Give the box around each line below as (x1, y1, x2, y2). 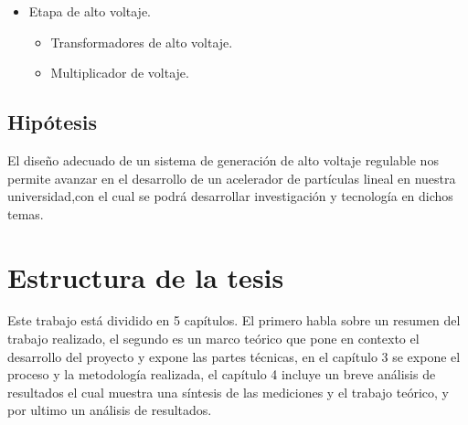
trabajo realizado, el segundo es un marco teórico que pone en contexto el (7, 329, 420, 348)
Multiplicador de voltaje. (50, 63, 189, 82)
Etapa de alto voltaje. (28, 2, 152, 20)
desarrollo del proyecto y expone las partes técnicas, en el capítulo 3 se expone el (7, 346, 461, 366)
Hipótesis (7, 108, 97, 136)
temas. (7, 204, 44, 223)
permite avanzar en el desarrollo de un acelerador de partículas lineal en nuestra (7, 168, 456, 187)
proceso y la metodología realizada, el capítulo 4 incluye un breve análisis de (7, 365, 436, 384)
